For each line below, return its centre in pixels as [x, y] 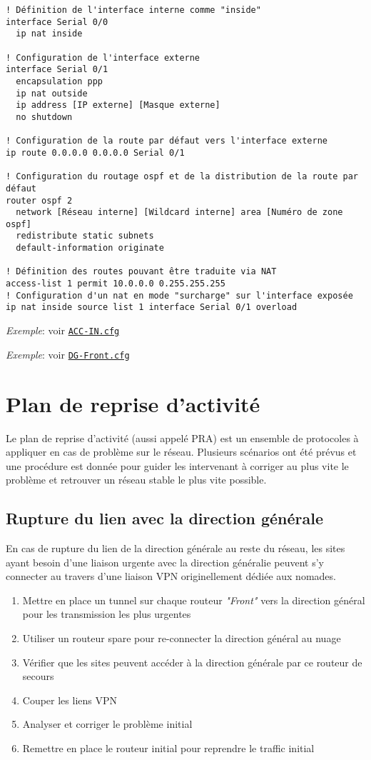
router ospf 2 [39, 200]
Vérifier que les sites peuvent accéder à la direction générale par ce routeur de [192, 662]
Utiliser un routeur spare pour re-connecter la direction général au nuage [182, 638]
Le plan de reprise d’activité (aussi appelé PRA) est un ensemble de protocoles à [182, 437]
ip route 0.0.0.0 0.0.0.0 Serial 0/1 [95, 152]
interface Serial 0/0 [57, 22]
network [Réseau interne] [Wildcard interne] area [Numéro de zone [179, 212]
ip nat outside [52, 93]
